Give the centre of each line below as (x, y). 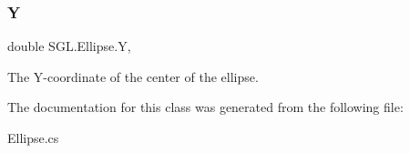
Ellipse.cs (33, 138)
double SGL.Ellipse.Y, (69, 46)
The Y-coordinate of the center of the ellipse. (133, 76)
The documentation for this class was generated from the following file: (205, 107)
